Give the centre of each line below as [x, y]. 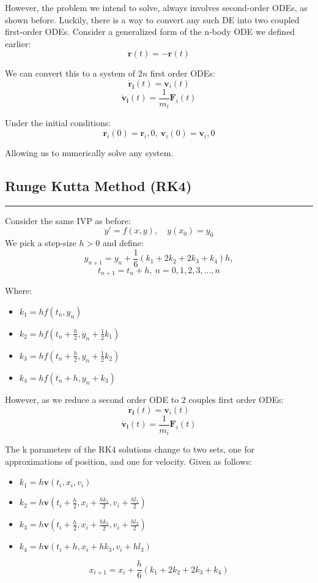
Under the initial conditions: [58, 123]
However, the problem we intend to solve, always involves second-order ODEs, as [156, 7]
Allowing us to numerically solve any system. [89, 153]
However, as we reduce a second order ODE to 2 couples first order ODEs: [144, 399]
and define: [123, 243]
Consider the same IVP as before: [68, 220]
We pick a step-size [41, 243]
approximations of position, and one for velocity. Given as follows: [128, 461]
